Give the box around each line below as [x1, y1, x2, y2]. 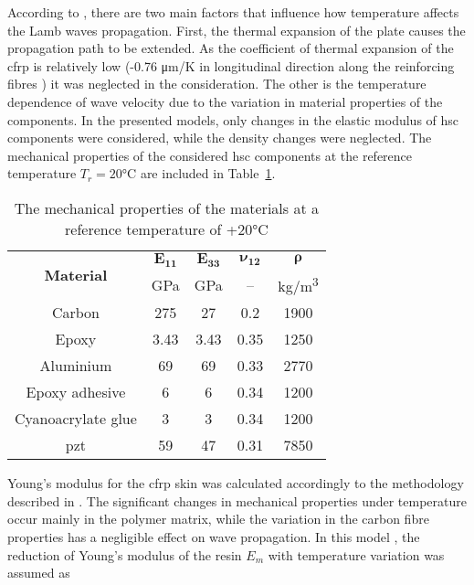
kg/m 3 [278, 271, 319, 297]
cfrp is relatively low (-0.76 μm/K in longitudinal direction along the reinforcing [7, 56, 455, 75]
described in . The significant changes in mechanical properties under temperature [7, 491, 467, 510]
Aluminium [39, 355, 112, 377]
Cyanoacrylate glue [15, 408, 137, 430]
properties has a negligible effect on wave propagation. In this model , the [7, 526, 420, 546]
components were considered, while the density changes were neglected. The [7, 128, 432, 147]
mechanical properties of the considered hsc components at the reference [7, 145, 413, 165]
